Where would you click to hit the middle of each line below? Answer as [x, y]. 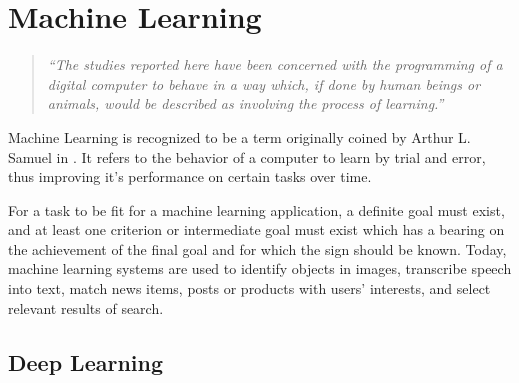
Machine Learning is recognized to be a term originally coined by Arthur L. [239, 136]
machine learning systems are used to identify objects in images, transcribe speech [260, 268]
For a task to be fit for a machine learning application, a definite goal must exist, [256, 209]
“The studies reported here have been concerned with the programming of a [275, 64]
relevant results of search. [86, 307]
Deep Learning [86, 361]
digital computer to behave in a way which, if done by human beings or [264, 83]
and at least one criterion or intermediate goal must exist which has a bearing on [256, 229]
